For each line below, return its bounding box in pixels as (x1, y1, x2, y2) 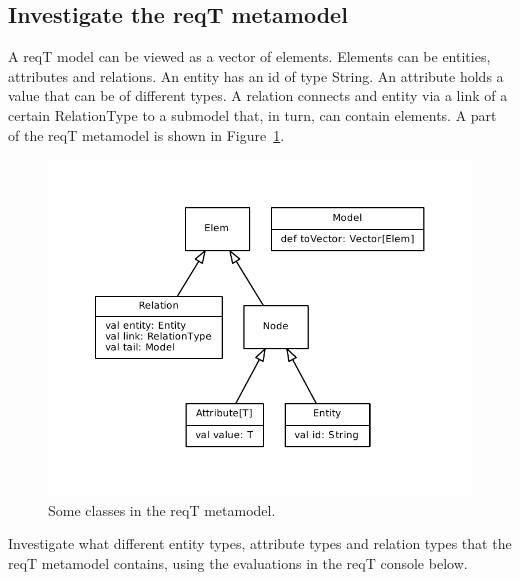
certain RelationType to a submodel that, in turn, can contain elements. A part (8, 104, 497, 125)
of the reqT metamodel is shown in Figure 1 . (8, 124, 285, 145)
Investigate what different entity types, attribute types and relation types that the (8, 533, 512, 554)
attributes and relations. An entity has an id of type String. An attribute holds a (8, 65, 504, 86)
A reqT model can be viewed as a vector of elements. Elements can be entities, (8, 46, 491, 67)
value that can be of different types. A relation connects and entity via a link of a (8, 85, 508, 106)
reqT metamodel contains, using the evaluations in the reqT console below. (8, 552, 468, 573)
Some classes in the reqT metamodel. (48, 499, 276, 520)
